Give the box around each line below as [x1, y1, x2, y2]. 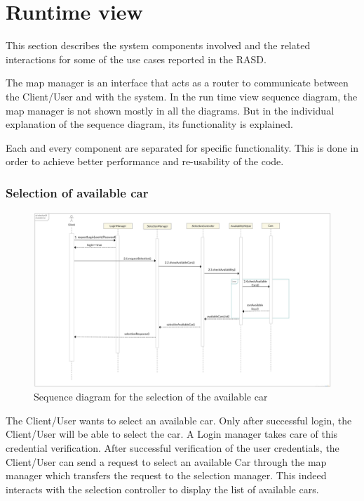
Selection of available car [6, 183, 149, 201]
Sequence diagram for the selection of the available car [34, 389, 268, 404]
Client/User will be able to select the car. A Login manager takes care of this [6, 427, 338, 441]
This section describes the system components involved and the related [6, 38, 311, 53]
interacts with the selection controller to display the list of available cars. [6, 481, 319, 496]
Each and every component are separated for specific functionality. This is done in [6, 140, 359, 155]
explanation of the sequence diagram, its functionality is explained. [6, 117, 293, 131]
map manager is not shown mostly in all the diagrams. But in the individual [6, 103, 335, 117]
